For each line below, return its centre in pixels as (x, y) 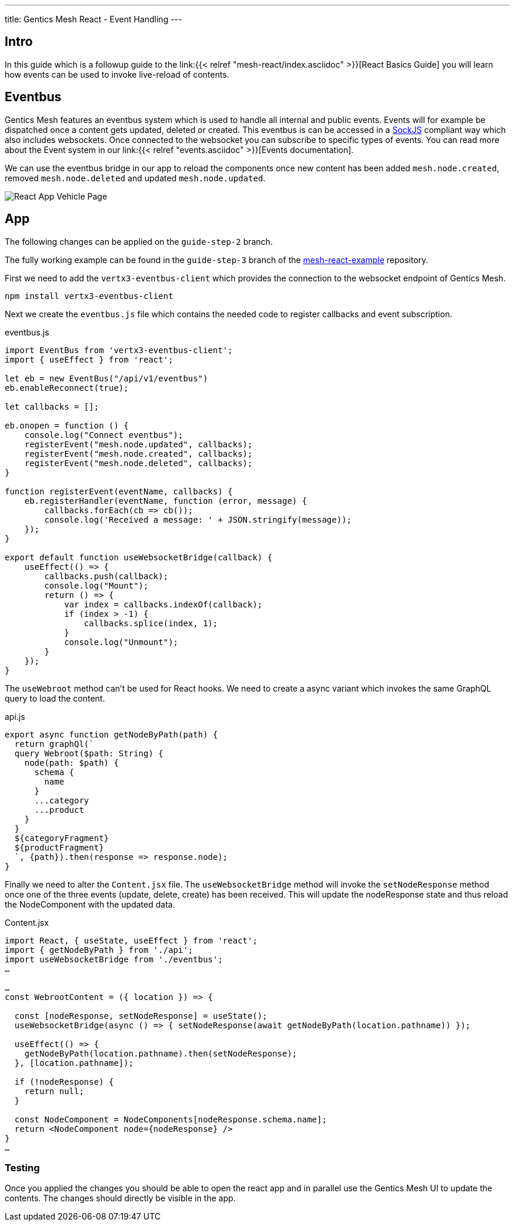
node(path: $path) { (71, 762)
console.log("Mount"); (96, 585)
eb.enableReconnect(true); (67, 388)
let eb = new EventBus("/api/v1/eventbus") (106, 378)
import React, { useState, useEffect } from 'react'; (131, 940)
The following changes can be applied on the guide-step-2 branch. (139, 241)
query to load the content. (55, 698)
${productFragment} (59, 847)
